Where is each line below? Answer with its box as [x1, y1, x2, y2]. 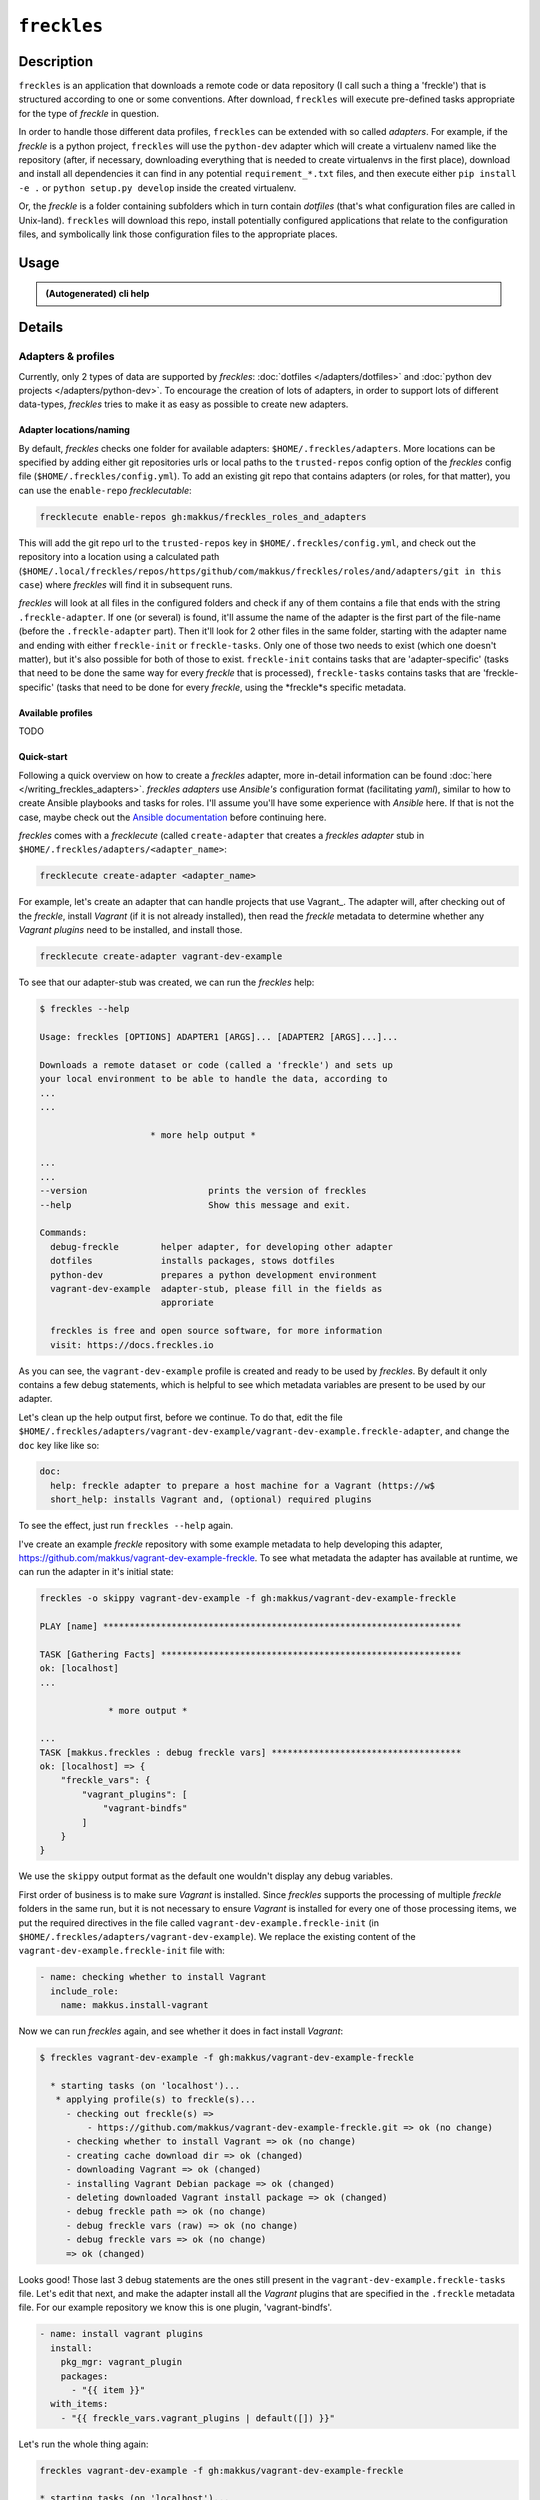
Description [18, 53, 94, 70]
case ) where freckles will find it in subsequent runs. [18, 579, 233, 591]
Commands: [39, 1227, 88, 1239]
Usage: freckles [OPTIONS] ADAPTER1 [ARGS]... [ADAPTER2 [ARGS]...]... [39, 1031, 399, 1042]
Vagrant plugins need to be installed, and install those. [18, 924, 243, 936]
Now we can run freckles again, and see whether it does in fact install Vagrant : [18, 2025, 344, 2037]
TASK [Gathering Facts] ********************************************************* [39, 1648, 462, 1660]
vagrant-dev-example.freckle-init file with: [18, 1945, 225, 1957]
